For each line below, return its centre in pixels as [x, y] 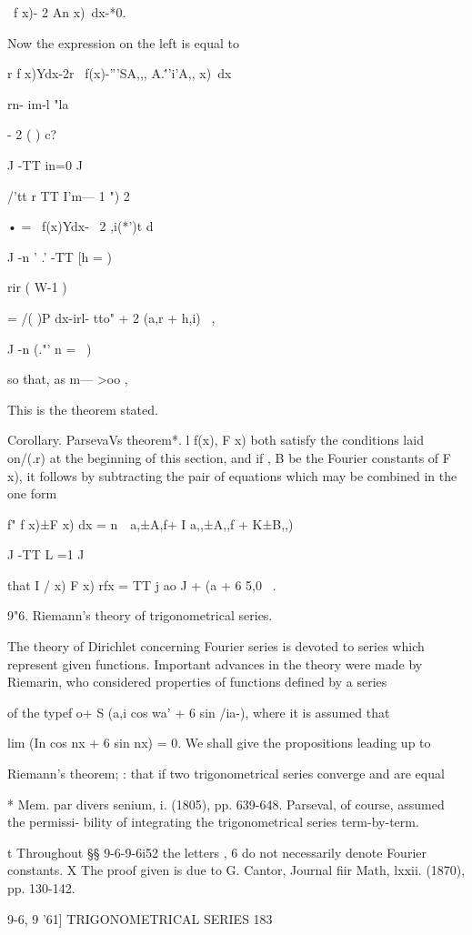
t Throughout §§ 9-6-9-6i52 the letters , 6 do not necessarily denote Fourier [217, 852]
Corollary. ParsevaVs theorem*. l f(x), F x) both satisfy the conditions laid [216, 440]
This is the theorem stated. [83, 409]
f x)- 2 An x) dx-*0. [70, 12]
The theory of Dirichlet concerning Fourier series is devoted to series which [216, 646]
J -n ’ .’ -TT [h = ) [60, 256]
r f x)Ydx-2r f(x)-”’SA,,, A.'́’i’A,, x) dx [120, 73]
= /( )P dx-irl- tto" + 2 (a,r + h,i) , [111, 317]
